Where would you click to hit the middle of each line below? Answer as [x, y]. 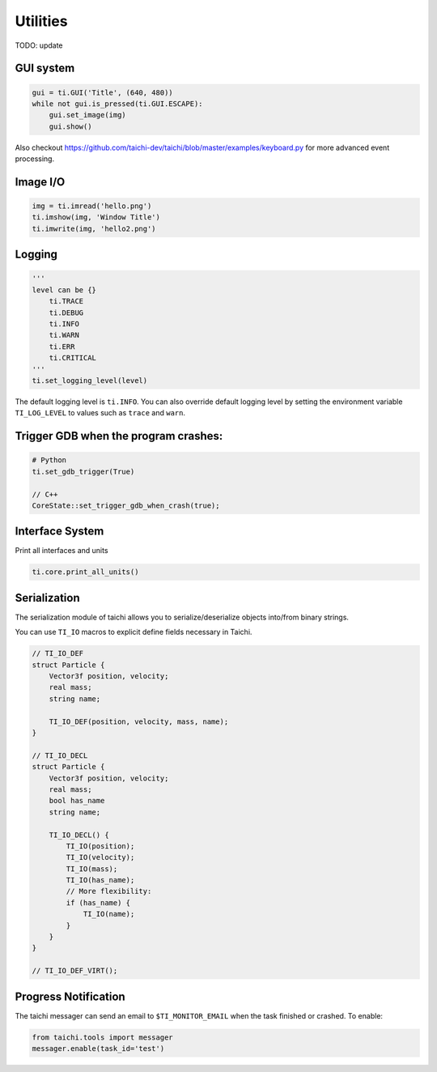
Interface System [59, 532]
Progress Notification [70, 996]
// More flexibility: [109, 891]
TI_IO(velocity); [100, 857]
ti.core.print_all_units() [85, 572]
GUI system [45, 68]
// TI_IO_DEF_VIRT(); [75, 971]
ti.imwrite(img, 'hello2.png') [94, 228]
